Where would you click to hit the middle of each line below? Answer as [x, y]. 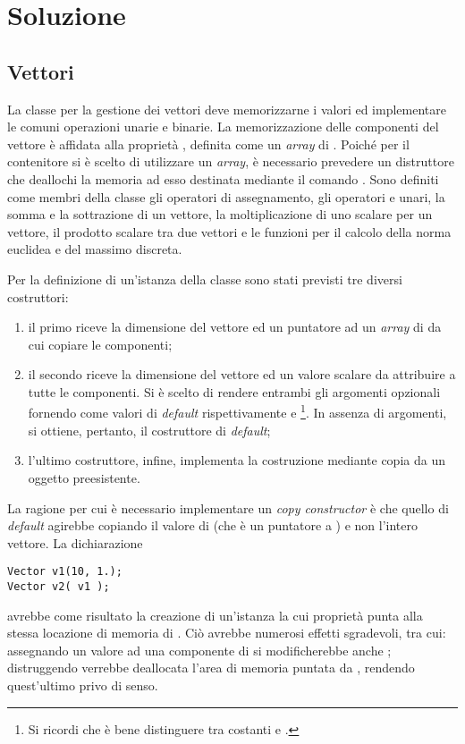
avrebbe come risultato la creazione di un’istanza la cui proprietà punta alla [215, 615]
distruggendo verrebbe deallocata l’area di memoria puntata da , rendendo [211, 668]
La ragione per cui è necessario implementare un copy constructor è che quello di [228, 507]
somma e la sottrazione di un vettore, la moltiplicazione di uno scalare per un [220, 214]
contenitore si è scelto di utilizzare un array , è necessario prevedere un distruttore [231, 161]
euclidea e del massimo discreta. [95, 249]
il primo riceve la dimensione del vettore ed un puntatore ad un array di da [235, 327]
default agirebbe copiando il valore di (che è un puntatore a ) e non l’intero [213, 525]
